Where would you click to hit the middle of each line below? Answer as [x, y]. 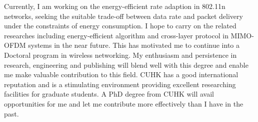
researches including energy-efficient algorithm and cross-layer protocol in [116, 35]
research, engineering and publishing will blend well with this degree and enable [126, 64]
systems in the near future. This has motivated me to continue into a [134, 45]
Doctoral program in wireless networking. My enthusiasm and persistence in [120, 55]
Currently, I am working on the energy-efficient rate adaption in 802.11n [115, 6]
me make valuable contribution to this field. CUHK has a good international [121, 74]
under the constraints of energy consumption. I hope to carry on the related [120, 26]
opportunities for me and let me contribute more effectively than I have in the [124, 103]
